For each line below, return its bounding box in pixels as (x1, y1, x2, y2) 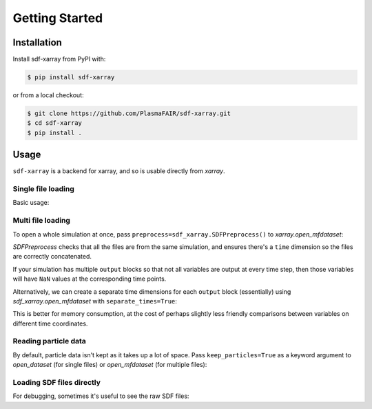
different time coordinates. (12, 319, 88, 328)
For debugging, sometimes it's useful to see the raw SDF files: (12, 392, 189, 400)
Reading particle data (12, 337, 86, 346)
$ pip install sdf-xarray (27, 73, 115, 81)
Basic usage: (12, 199, 50, 207)
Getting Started (12, 10, 103, 26)
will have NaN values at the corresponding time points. (12, 275, 167, 283)
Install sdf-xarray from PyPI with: (12, 55, 106, 63)
